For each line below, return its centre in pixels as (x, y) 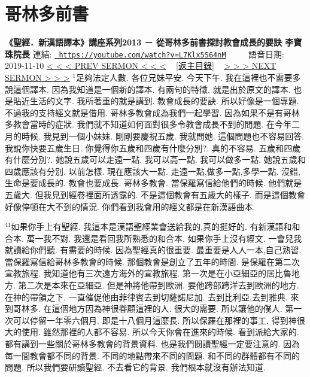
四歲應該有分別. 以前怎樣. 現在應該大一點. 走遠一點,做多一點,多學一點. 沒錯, (153, 171)
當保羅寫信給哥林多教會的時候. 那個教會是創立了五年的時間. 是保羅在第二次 (153, 261)
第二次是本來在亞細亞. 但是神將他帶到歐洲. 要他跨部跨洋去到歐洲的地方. (159, 285)
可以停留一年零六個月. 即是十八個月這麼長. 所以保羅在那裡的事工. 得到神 (155, 320)
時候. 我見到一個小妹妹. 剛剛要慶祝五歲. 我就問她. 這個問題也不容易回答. (163, 136)
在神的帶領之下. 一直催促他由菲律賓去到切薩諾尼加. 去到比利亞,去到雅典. (146, 297)
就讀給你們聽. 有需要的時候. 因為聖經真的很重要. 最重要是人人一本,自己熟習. (153, 250)
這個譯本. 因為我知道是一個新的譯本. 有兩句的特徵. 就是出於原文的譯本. (152, 89)
